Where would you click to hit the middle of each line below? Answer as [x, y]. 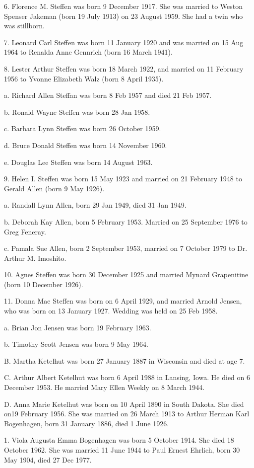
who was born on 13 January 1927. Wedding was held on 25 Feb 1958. [111, 311]
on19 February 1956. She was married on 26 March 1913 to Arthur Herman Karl [127, 414]
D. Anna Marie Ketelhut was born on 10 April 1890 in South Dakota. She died [124, 404]
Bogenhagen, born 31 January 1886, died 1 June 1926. [87, 423]
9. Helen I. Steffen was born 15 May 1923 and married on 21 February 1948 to [123, 179]
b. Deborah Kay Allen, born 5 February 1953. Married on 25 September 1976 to [126, 221]
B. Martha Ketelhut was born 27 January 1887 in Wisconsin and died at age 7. [125, 360]
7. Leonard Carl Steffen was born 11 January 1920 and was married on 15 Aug [124, 42]
